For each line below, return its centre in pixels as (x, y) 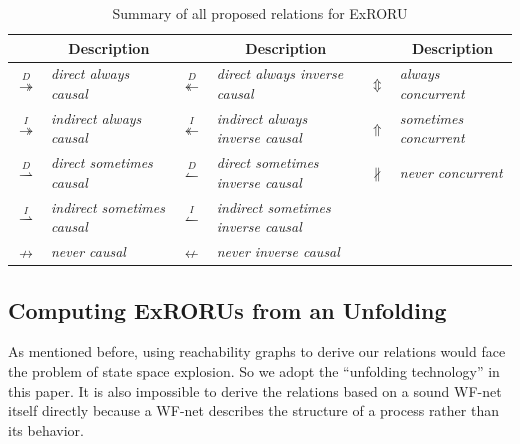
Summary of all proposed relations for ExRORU (260, 13)
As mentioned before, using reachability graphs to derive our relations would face (257, 351)
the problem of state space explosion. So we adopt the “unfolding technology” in (254, 371)
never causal (88, 251)
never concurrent (451, 172)
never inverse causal (278, 251)
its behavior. (46, 429)
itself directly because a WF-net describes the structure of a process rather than (253, 410)
